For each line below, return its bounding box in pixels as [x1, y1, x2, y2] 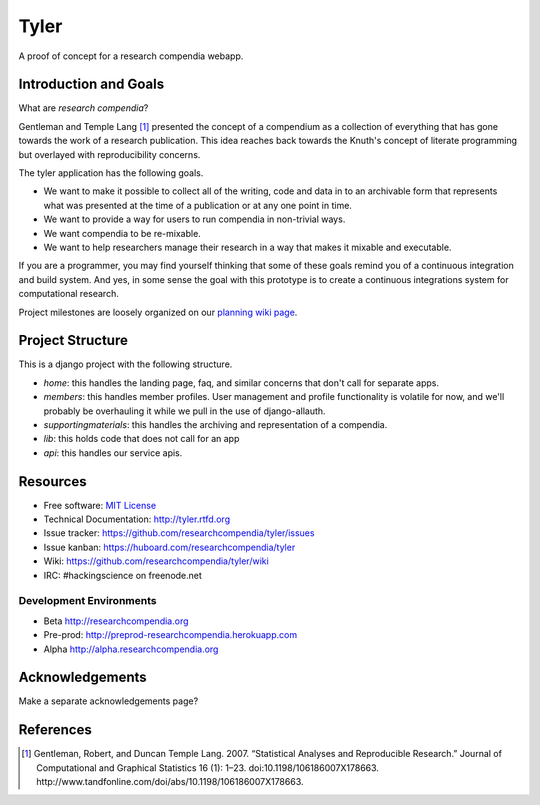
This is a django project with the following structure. [18, 358, 233, 370]
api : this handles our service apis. [43, 446, 183, 459]
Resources [18, 473, 87, 490]
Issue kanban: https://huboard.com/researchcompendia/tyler [43, 541, 296, 553]
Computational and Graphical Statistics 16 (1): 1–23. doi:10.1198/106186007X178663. [36, 761, 380, 774]
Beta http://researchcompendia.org [43, 615, 189, 627]
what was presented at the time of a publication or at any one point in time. [43, 199, 352, 211]
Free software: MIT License [43, 499, 157, 511]
